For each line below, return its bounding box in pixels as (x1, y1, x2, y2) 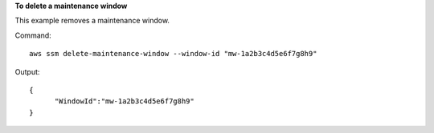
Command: (14, 30, 51, 40)
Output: (14, 66, 40, 76)
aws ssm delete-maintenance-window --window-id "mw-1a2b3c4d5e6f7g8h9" (29, 49, 317, 58)
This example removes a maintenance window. (14, 16, 170, 26)
